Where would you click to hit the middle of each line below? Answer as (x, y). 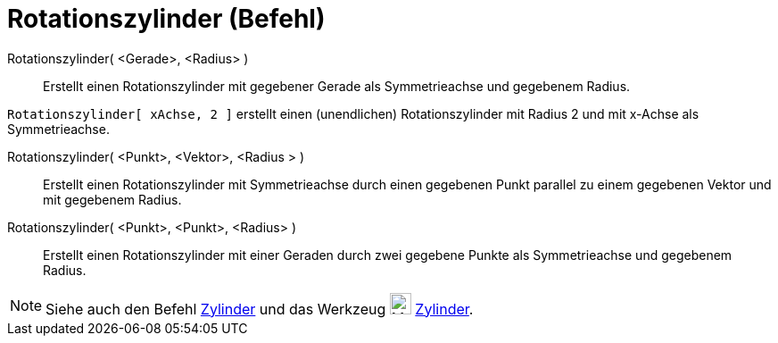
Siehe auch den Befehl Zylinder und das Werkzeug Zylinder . (260, 309)
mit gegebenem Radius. (112, 199)
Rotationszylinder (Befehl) (166, 19)
